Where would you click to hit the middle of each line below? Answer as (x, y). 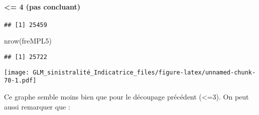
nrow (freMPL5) (28, 41)
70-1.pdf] (20, 81)
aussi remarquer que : (37, 106)
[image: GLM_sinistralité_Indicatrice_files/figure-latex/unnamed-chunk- (130, 72)
